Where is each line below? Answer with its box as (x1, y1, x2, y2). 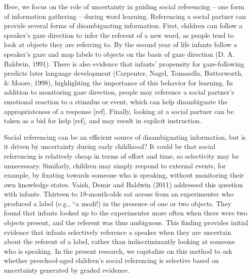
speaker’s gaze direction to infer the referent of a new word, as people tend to (4, 30, 234, 40)
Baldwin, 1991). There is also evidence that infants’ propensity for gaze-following (4, 58, 245, 68)
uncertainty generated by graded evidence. (4, 265, 130, 275)
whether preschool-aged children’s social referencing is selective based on (4, 255, 219, 265)
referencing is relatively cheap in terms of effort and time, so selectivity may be (4, 150, 239, 161)
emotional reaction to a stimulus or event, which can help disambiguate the (4, 96, 228, 106)
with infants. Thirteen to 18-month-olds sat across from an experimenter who (4, 189, 234, 199)
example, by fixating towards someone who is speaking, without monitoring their (4, 170, 244, 180)
